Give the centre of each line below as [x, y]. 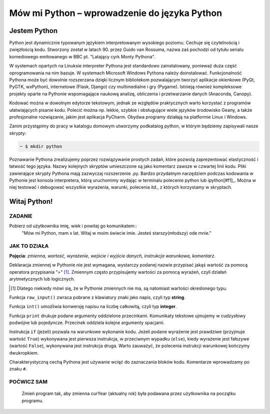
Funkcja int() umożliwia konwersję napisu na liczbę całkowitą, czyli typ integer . [93, 307]
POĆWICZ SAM [28, 382]
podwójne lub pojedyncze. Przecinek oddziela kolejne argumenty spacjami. [87, 323]
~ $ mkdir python [41, 146]
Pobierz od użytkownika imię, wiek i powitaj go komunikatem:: [73, 226]
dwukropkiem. [24, 353]
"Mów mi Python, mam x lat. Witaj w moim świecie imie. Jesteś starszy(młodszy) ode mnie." [117, 233]
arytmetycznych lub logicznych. [42, 279]
